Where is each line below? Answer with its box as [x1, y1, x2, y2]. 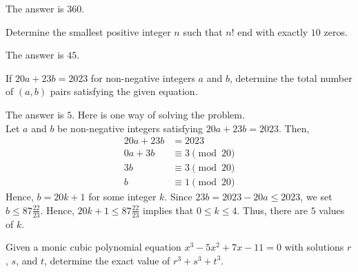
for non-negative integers [90, 70, 195, 85]
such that [183, 24, 223, 39]
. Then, [278, 121, 310, 135]
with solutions [284, 240, 344, 254]
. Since [164, 189, 192, 204]
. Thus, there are [237, 202, 308, 217]
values [319, 202, 345, 217]
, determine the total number [229, 70, 352, 85]
